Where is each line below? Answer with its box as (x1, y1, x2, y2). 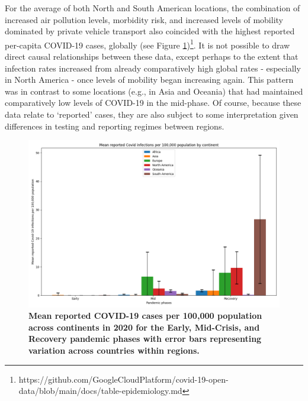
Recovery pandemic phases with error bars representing (28, 332, 262, 345)
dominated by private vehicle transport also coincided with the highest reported (5, 25, 295, 37)
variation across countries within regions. (28, 344, 200, 356)
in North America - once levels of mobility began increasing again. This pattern (5, 73, 294, 86)
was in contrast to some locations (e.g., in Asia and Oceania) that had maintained (5, 85, 303, 97)
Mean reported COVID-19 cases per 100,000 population (28, 309, 262, 322)
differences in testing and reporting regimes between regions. (5, 119, 224, 132)
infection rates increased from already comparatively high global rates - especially (5, 62, 301, 74)
